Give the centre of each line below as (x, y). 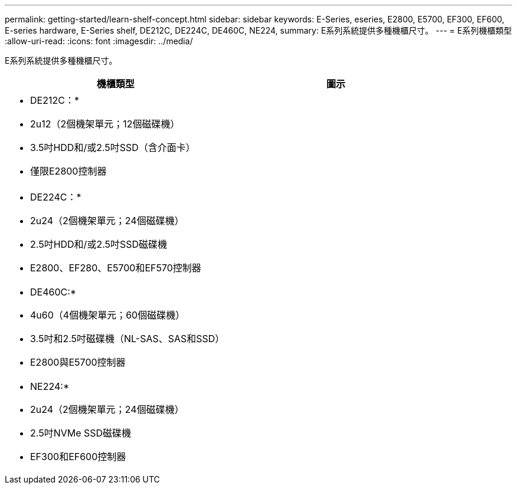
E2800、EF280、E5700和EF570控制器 (116, 268)
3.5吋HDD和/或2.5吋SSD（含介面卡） (113, 147)
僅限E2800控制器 (68, 171)
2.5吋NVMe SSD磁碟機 (81, 433)
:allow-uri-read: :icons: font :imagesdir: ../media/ (99, 41)
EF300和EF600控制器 (78, 457)
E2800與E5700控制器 (78, 362)
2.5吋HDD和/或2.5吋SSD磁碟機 (99, 244)
